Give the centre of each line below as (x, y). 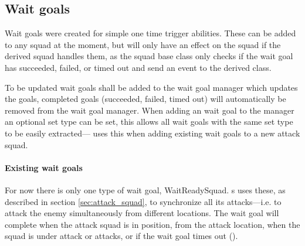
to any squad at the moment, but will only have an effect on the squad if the (143, 44)
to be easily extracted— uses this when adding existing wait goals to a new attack (152, 133)
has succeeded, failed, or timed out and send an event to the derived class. (138, 67)
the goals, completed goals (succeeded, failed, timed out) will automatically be (145, 99)
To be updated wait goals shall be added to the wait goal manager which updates (151, 87)
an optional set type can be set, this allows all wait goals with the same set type (149, 122)
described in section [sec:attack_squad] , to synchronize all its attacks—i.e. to (143, 201)
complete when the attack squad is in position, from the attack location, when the (152, 224)
